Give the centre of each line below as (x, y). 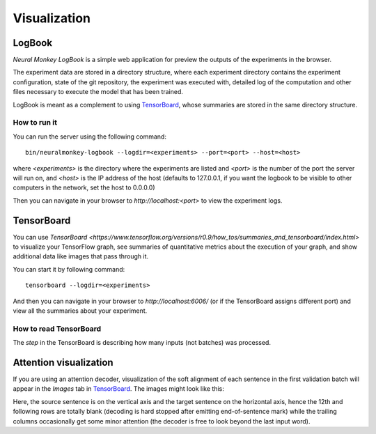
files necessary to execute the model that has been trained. (98, 92)
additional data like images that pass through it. (81, 256)
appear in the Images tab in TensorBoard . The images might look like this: (118, 389)
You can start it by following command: (69, 269)
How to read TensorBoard (57, 329)
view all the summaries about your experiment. (80, 311)
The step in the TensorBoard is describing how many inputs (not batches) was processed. (142, 343)
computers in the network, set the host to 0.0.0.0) (84, 187)
